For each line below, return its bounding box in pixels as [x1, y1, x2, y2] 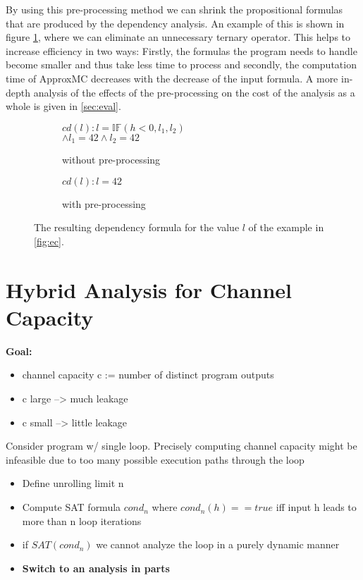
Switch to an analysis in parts [22, 560, 170, 575]
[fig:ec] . [34, 233, 64, 248]
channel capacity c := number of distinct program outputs [22, 367, 274, 382]
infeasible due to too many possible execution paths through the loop [6, 452, 304, 467]
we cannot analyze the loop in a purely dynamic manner [96, 537, 340, 552]
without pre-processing [62, 152, 161, 167]
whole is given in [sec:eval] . [6, 99, 121, 113]
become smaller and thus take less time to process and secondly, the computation [6, 57, 357, 72]
